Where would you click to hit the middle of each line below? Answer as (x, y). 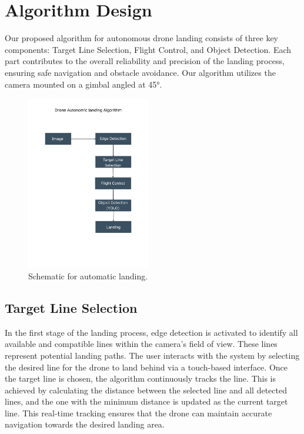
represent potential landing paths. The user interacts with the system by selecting (152, 355)
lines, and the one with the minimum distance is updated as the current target (146, 401)
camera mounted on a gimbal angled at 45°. (83, 84)
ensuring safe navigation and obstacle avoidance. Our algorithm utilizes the (140, 72)
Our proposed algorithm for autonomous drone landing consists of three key (141, 38)
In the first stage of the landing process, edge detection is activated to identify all (151, 332)
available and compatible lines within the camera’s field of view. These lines (141, 344)
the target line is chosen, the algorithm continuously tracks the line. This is (141, 378)
